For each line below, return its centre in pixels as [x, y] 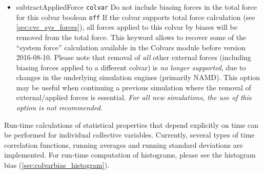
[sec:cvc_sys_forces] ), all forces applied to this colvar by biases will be [127, 27]
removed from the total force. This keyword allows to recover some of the [131, 37]
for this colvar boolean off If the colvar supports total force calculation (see [136, 17]
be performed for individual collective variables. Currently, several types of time [129, 135]
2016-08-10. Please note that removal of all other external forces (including [134, 57]
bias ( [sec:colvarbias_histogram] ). [57, 165]
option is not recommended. [59, 108]
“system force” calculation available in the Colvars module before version [131, 47]
